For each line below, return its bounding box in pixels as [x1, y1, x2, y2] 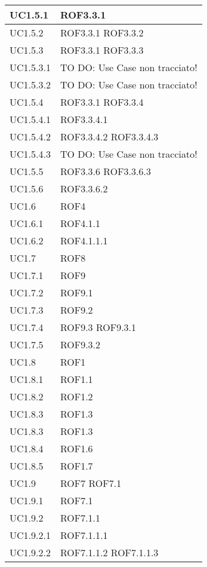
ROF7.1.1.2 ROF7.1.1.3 [60, 545, 159, 559]
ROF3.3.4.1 [60, 112, 108, 126]
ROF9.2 [60, 303, 93, 317]
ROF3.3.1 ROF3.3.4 [60, 95, 144, 109]
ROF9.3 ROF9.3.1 [60, 320, 137, 334]
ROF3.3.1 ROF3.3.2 [60, 26, 144, 39]
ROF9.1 [60, 286, 93, 299]
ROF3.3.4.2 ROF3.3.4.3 [60, 130, 159, 143]
